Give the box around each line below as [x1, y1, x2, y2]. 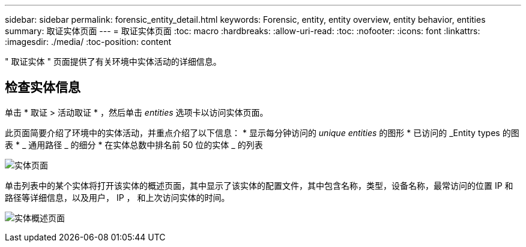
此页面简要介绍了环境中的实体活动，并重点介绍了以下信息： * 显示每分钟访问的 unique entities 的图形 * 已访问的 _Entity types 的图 [5, 127, 519, 138]
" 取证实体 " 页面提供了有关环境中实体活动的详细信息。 [5, 56, 222, 67]
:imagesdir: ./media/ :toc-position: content [5, 37, 171, 47]
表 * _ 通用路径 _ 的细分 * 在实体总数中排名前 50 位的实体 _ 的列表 [5, 139, 263, 150]
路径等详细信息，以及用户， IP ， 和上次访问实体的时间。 [5, 192, 230, 203]
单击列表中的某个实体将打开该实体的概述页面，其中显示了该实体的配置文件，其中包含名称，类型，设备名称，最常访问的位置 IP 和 [5, 180, 513, 191]
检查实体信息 [5, 80, 80, 95]
